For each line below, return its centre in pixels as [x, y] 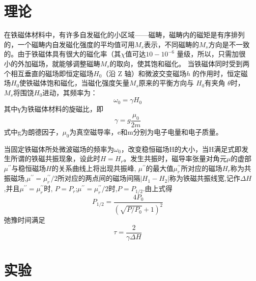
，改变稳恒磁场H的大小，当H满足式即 [181, 149]
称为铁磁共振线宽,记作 [205, 178]
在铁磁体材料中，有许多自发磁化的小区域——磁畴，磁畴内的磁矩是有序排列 [124, 35]
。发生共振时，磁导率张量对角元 [175, 158]
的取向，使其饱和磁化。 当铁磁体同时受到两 [179, 63]
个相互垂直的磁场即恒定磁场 [49, 73]
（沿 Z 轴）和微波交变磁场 [144, 73]
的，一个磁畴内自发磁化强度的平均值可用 [69, 44]
